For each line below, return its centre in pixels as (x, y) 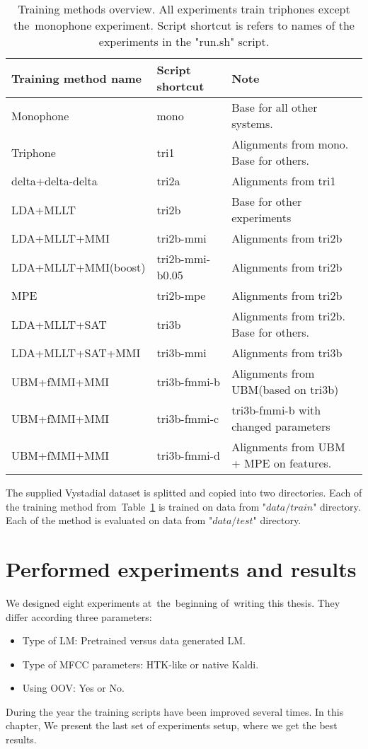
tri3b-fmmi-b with (276, 410)
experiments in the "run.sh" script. (184, 41)
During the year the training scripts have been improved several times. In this (175, 711)
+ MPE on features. (282, 463)
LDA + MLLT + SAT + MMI (76, 353)
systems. (252, 123)
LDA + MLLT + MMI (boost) (79, 267)
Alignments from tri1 (284, 181)
